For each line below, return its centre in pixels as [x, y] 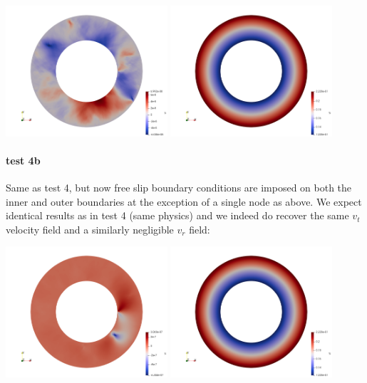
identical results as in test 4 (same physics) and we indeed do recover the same [177, 215]
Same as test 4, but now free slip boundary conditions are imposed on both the [179, 187]
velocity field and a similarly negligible [90, 229]
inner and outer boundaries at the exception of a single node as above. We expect [184, 201]
